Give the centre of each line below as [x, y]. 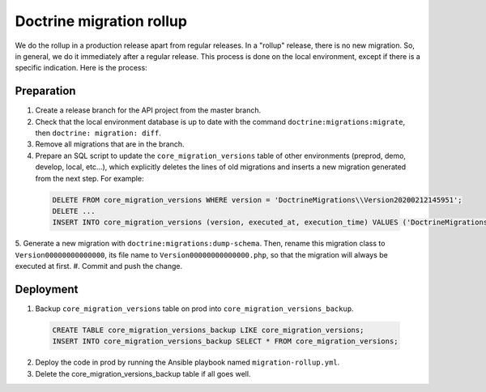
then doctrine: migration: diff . [98, 133]
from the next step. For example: [90, 178]
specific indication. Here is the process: [81, 68]
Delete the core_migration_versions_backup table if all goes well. [143, 373]
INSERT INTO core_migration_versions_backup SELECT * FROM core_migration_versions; [225, 341]
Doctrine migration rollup [101, 21]
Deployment [47, 289]
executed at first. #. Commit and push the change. [99, 266]
